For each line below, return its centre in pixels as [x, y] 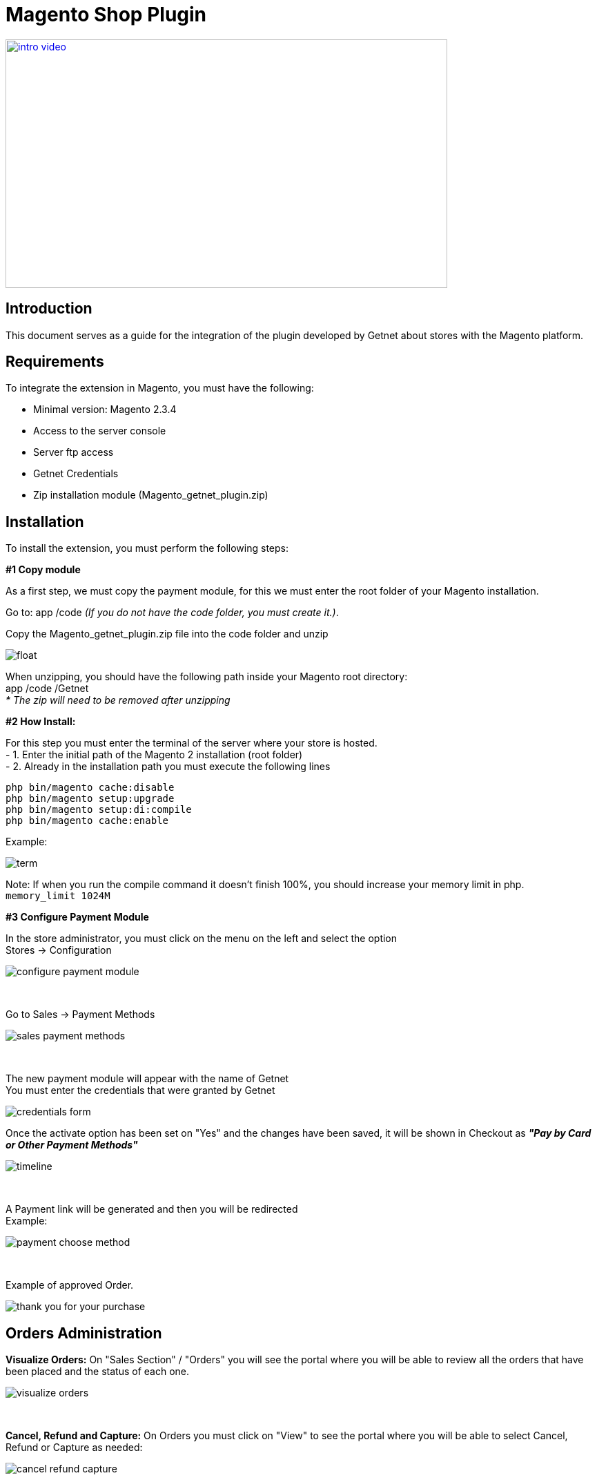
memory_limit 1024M [58, 896]
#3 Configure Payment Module [77, 917]
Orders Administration [84, 1333]
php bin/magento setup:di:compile [99, 810]
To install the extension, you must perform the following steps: [147, 548]
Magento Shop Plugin [106, 15]
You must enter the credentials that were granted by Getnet [140, 1090]
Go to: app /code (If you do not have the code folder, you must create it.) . [172, 613]
